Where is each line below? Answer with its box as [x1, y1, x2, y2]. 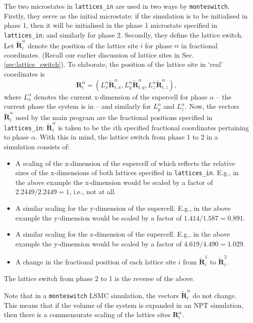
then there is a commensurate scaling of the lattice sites [4, 309, 171, 320]
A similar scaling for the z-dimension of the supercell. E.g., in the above [15, 229, 230, 239]
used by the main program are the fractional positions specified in [15, 112, 213, 122]
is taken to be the [58, 122, 111, 132]
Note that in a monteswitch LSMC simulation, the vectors [4, 290, 179, 300]
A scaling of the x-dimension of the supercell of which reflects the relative [15, 158, 235, 168]
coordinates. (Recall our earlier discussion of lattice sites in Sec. [4, 49, 194, 60]
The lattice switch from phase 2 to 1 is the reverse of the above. [4, 273, 195, 283]
